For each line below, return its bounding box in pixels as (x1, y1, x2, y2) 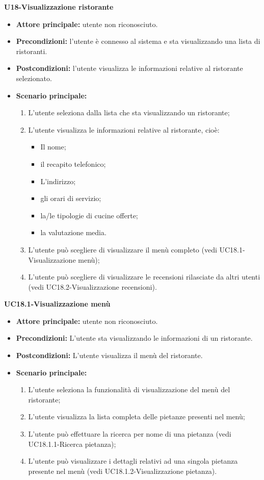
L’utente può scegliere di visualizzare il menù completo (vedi (28, 244, 217, 255)
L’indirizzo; (40, 175, 76, 186)
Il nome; (40, 141, 66, 152)
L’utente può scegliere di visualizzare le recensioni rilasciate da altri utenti (28, 271, 260, 282)
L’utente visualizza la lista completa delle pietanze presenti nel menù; (28, 411, 245, 422)
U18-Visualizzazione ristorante (4, 2, 114, 12)
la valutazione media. (40, 227, 107, 238)
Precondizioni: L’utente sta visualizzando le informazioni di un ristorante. (16, 333, 253, 343)
